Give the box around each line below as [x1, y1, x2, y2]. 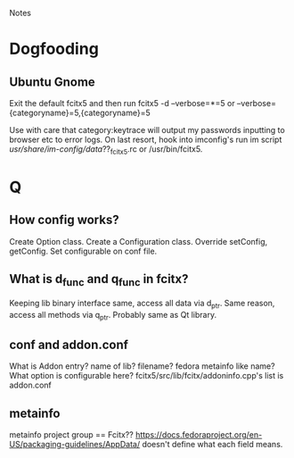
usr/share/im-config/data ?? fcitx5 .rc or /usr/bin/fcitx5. [9, 144, 203, 156]
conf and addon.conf [9, 337, 129, 352]
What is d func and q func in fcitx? [9, 271, 189, 289]
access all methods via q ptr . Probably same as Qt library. [9, 309, 216, 322]
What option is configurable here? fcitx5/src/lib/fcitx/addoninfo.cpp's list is [9, 371, 284, 381]
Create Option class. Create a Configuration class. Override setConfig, [9, 236, 268, 246]
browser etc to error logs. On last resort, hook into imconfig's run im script [9, 134, 282, 145]
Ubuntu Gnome [9, 74, 95, 89]
